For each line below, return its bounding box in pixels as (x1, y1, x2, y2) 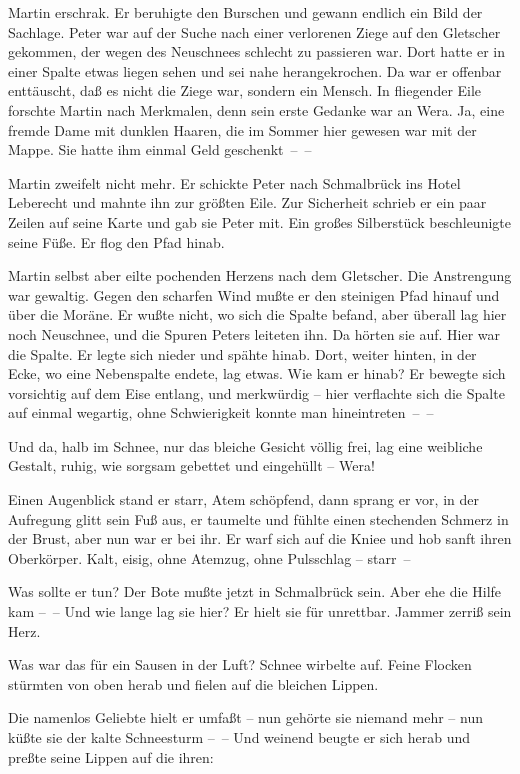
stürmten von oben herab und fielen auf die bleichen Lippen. (8, 673, 379, 694)
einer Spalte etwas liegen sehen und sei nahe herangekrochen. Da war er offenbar (8, 60, 502, 81)
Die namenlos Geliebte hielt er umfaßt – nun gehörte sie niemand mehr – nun (8, 707, 483, 728)
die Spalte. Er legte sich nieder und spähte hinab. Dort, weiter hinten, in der (8, 343, 477, 364)
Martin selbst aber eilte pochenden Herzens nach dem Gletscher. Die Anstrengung (8, 265, 512, 286)
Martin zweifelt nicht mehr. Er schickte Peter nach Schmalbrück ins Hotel (8, 172, 461, 193)
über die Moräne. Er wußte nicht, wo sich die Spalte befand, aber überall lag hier (8, 304, 507, 325)
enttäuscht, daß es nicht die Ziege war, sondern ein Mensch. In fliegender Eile (8, 80, 482, 101)
